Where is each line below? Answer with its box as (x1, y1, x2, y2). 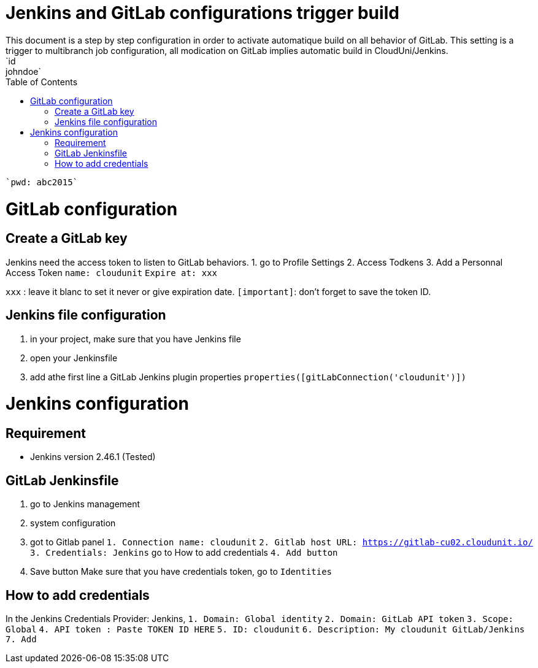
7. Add (6, 634, 37, 645)
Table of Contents (6, 76, 78, 87)
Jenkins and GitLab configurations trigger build (6, 2, 399, 23)
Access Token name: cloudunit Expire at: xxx (6, 267, 218, 278)
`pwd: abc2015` (6, 177, 79, 187)
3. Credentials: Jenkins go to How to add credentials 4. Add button (30, 547, 338, 558)
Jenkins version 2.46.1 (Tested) (30, 451, 156, 463)
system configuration (30, 518, 116, 529)
